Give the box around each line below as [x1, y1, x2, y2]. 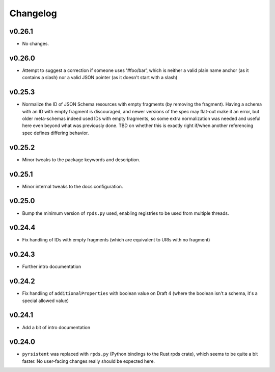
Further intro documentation [22, 263, 81, 270]
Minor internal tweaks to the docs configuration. [22, 183, 123, 189]
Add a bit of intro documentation [22, 324, 91, 330]
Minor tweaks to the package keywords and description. [22, 156, 141, 163]
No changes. [22, 41, 49, 47]
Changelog [9, 8, 57, 19]
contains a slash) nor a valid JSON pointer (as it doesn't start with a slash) [22, 75, 178, 81]
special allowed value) [22, 297, 69, 304]
